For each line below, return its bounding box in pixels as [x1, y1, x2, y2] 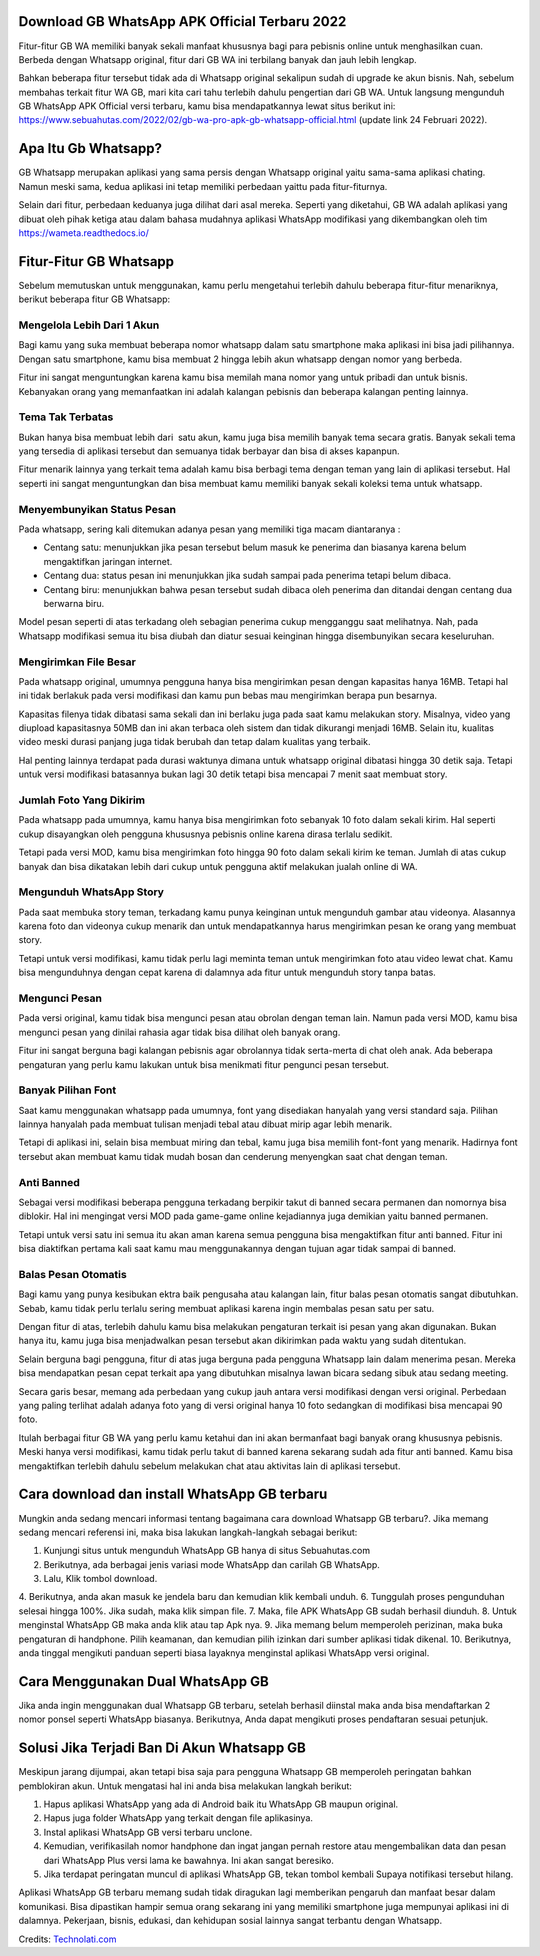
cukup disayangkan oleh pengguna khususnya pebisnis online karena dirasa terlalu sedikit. [18, 828, 393, 840]
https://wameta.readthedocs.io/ [18, 226, 150, 239]
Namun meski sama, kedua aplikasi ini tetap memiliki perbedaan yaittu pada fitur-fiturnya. [18, 180, 388, 192]
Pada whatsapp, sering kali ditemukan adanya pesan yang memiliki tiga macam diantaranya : [18, 523, 401, 535]
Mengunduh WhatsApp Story [18, 885, 165, 899]
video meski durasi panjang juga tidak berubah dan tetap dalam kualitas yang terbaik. [18, 736, 371, 748]
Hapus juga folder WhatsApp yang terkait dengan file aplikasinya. [43, 1812, 314, 1824]
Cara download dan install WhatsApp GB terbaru [18, 1486, 328, 1503]
